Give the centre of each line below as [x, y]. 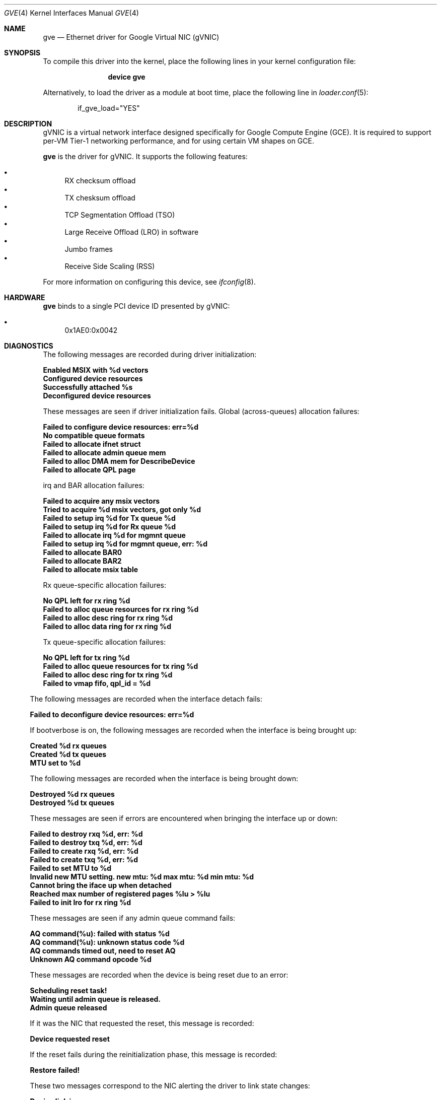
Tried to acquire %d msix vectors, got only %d [122, 509]
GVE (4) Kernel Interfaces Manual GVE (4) [71, 13]
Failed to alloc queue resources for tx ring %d [121, 666]
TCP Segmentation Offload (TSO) [120, 215]
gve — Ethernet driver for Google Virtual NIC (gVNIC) [131, 37]
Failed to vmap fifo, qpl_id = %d [97, 683]
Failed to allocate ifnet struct [92, 444]
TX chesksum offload [100, 198]
